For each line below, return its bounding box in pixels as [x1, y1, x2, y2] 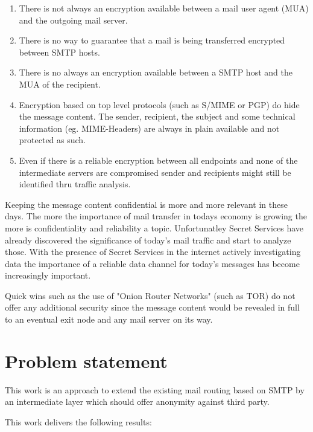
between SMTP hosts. [19, 45, 100, 58]
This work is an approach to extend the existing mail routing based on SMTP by [5, 383, 305, 396]
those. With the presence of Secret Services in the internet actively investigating [5, 245, 301, 258]
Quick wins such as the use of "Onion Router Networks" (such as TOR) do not [5, 289, 296, 301]
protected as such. [19, 134, 86, 146]
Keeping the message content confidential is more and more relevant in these [5, 198, 288, 210]
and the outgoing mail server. [19, 13, 128, 26]
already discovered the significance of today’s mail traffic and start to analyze [5, 233, 291, 246]
